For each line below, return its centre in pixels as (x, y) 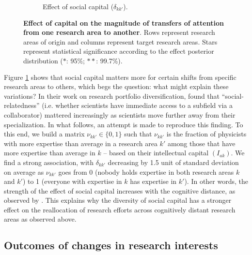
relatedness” (22, 105)
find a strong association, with (49, 162)
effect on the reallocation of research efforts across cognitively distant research (120, 209)
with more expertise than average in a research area (81, 143)
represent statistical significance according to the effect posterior (119, 51)
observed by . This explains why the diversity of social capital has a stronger (118, 200)
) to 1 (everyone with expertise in (72, 181)
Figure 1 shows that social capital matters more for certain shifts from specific (120, 77)
